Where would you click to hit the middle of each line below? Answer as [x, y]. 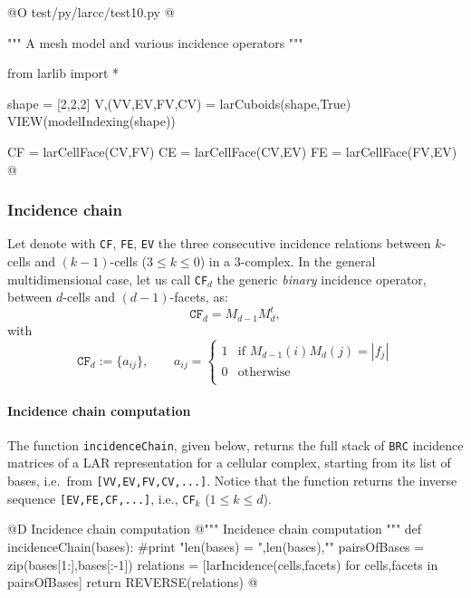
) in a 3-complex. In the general [288, 261]
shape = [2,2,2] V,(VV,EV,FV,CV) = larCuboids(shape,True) [179, 103]
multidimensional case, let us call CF [108, 279]
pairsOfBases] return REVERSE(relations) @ [133, 582]
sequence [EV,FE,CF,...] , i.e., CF [101, 498]
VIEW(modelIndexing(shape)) [91, 121]
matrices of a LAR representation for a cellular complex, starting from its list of [229, 463]
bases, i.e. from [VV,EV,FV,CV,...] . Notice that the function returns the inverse [232, 481]
